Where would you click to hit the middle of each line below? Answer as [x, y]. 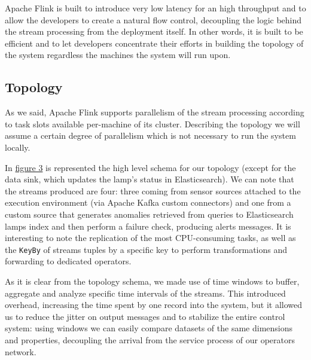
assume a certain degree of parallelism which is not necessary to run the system [150, 135]
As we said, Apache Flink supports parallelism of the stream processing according [155, 112]
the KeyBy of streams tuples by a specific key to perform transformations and [146, 249]
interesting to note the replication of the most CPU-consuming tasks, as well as [150, 238]
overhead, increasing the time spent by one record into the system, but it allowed [154, 305]
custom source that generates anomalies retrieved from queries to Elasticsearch [149, 214]
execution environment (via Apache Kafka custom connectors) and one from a [148, 202]
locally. [18, 147]
